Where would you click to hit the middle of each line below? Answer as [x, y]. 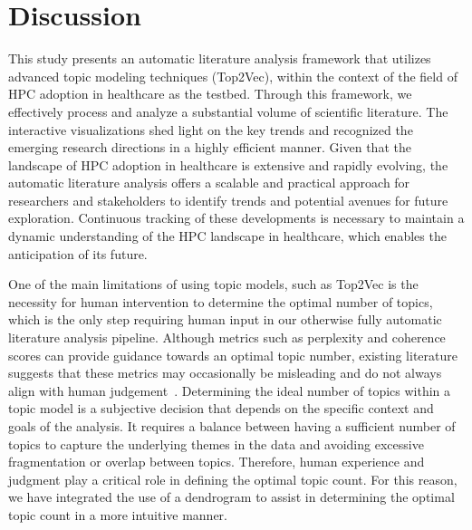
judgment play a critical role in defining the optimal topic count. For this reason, [233, 479]
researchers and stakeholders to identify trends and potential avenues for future [228, 200]
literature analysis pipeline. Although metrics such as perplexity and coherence [227, 337]
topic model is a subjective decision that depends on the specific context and [221, 408]
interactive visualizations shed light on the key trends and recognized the [211, 129]
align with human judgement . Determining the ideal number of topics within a [230, 390]
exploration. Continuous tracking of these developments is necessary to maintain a [236, 218]
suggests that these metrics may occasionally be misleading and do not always [225, 373]
